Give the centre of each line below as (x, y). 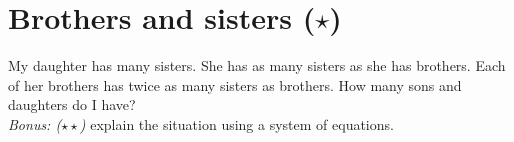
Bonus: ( (35, 123)
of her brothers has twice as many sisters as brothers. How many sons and (235, 84)
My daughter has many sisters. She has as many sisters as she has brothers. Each (257, 65)
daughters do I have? (72, 104)
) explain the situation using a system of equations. (236, 123)
